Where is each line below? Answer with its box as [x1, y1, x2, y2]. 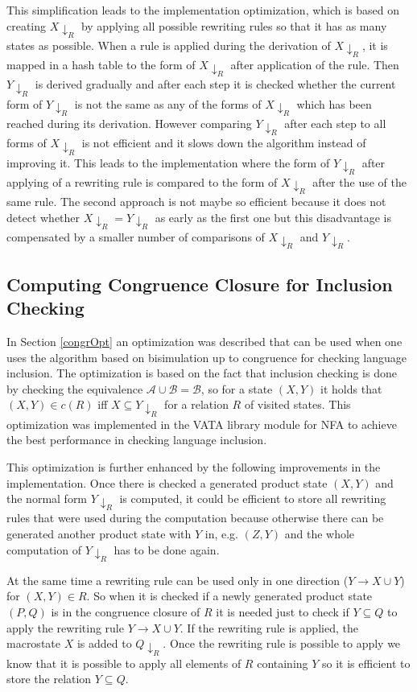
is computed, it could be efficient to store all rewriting [119, 490, 386, 507]
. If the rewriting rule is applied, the [180, 619, 358, 636]
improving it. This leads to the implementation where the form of [6, 154, 330, 171]
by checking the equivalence [6, 380, 143, 397]
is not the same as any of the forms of [74, 95, 262, 112]
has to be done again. [114, 541, 220, 558]
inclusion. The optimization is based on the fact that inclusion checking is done [6, 365, 397, 381]
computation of [6, 541, 81, 558]
